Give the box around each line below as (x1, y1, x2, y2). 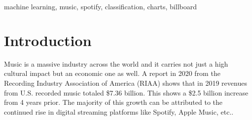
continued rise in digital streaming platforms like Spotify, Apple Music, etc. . (4, 106, 234, 117)
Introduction (4, 30, 92, 50)
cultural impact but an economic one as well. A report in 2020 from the (4, 68, 220, 78)
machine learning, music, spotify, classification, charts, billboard (4, 1, 197, 11)
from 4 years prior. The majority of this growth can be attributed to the (4, 97, 223, 107)
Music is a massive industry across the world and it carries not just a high (4, 58, 228, 69)
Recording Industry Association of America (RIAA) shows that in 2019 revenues (4, 77, 247, 88)
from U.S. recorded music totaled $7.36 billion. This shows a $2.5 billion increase (4, 87, 249, 97)
